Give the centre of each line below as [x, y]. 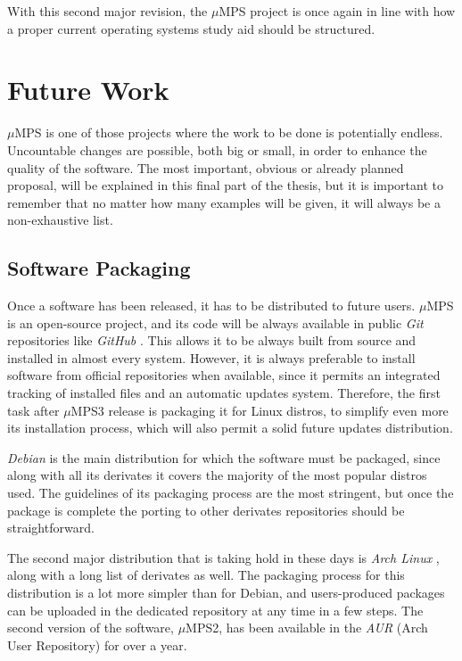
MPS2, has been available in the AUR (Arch [307, 628]
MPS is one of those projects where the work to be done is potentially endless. [229, 132]
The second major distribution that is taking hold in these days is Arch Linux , [223, 557]
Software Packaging [99, 268]
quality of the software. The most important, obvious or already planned [206, 167]
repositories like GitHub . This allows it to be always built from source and [212, 340]
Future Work [88, 90]
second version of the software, [91, 628]
